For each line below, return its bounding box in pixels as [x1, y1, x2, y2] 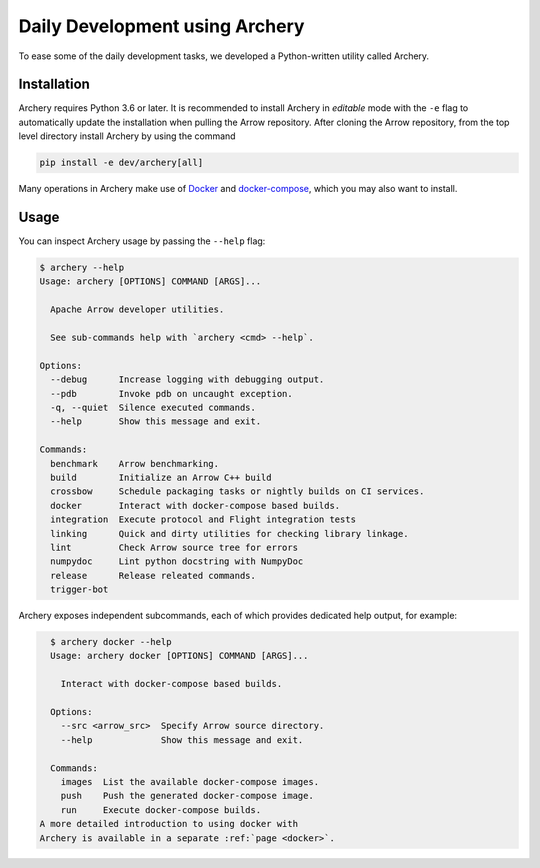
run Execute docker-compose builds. [60, 804, 262, 815]
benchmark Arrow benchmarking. [50, 458, 220, 469]
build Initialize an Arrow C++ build [50, 471, 272, 483]
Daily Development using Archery [18, 15, 305, 37]
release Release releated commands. [50, 570, 257, 581]
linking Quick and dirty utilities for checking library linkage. [50, 528, 409, 539]
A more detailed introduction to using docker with [39, 818, 299, 830]
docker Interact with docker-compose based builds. [50, 500, 341, 511]
